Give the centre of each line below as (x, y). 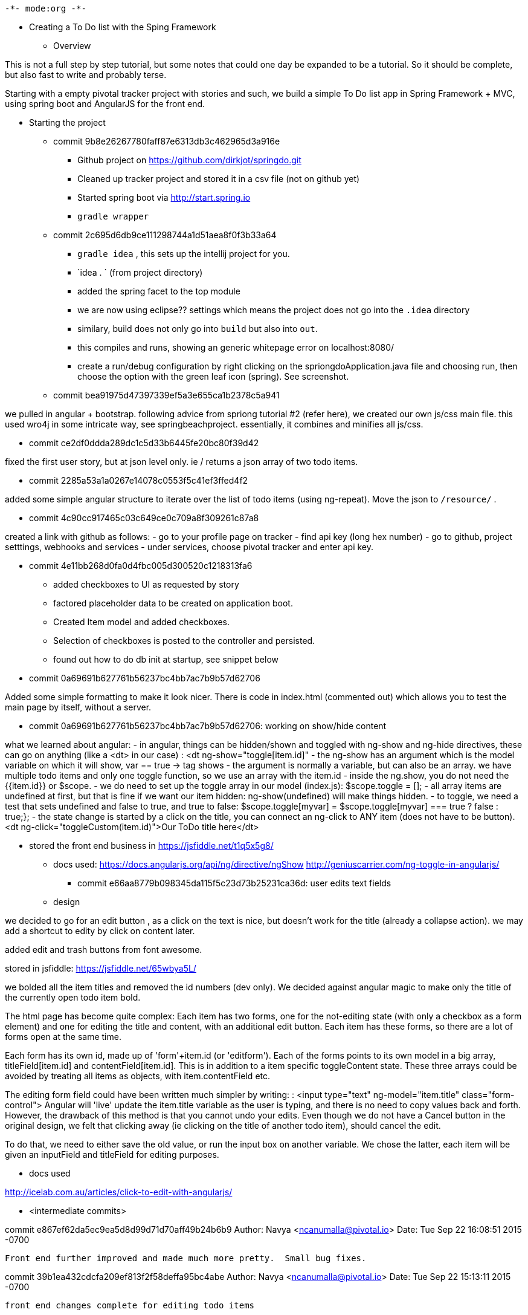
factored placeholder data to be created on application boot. (173, 603)
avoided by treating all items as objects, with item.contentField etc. (138, 1076)
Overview (72, 46)
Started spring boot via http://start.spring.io (164, 197)
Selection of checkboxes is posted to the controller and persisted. (184, 641)
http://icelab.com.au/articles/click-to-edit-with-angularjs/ (119, 1192)
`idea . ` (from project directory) (140, 272)
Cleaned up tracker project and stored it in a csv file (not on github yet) (219, 179)
